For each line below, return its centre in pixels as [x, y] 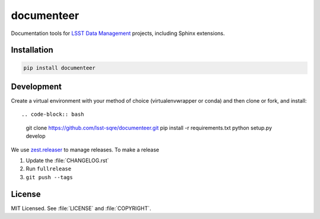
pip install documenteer [60, 68]
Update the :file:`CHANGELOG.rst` [67, 161]
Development [36, 86]
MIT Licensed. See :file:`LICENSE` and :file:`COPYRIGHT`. [81, 208]
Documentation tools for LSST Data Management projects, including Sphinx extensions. [118, 33]
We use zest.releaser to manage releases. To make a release [85, 150]
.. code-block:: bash [53, 115]
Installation [32, 50]
